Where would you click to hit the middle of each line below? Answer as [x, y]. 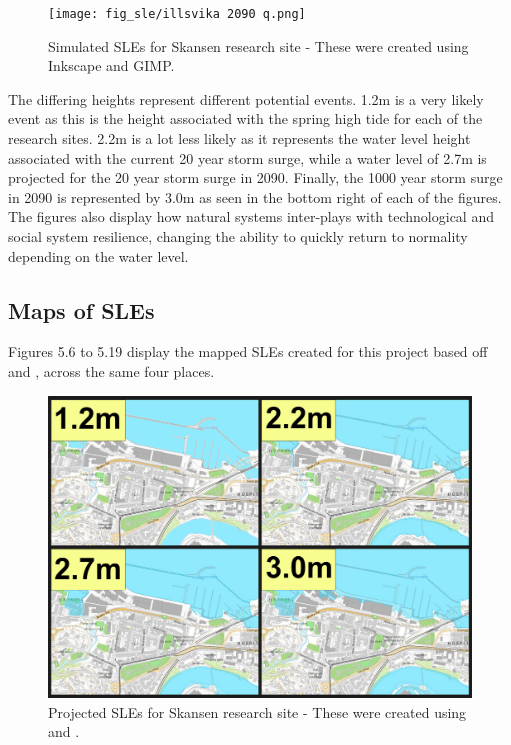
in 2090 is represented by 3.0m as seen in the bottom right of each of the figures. [255, 196]
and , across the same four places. [111, 370]
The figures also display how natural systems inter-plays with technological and [251, 216]
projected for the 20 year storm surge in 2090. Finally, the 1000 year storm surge [255, 177]
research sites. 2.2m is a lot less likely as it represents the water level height [239, 138]
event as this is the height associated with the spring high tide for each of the [245, 118]
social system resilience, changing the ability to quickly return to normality [238, 236]
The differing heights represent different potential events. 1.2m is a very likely [246, 98]
